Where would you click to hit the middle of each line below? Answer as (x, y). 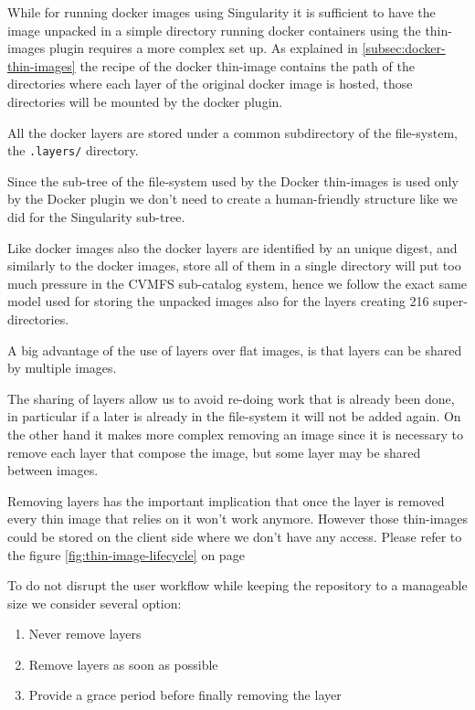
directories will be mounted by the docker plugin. (145, 101)
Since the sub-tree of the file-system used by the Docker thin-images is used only (233, 180)
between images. (53, 470)
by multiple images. (62, 368)
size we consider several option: (95, 603)
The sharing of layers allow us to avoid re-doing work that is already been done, (231, 398)
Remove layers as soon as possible (123, 664)
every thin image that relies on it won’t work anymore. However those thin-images (237, 519)
